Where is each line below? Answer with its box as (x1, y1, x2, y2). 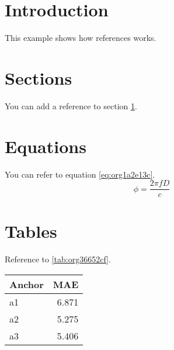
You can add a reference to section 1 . (5, 99, 137, 112)
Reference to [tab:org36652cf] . (5, 253, 111, 265)
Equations (5, 134, 86, 158)
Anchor (9, 277, 44, 291)
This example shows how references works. (5, 32, 156, 44)
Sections (5, 65, 72, 89)
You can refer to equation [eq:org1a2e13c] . (5, 168, 155, 180)
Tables (5, 219, 57, 243)
